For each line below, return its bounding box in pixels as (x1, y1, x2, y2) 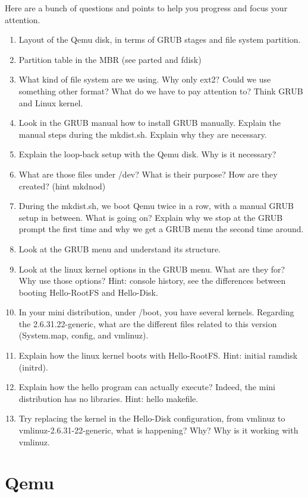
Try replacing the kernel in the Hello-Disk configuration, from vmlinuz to (18, 412, 285, 425)
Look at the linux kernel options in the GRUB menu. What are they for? (18, 262, 285, 275)
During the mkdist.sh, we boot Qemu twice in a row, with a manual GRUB (18, 200, 294, 212)
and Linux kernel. (18, 96, 83, 109)
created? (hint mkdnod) (18, 179, 106, 192)
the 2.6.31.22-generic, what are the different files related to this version (18, 317, 277, 330)
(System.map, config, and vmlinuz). (18, 329, 149, 341)
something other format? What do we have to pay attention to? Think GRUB (18, 84, 303, 97)
